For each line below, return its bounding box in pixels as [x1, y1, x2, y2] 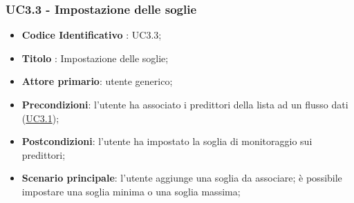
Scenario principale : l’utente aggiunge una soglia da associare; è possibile [21, 171, 342, 185]
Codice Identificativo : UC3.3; [21, 28, 162, 42]
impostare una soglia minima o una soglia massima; [21, 184, 241, 198]
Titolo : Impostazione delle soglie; [21, 50, 169, 65]
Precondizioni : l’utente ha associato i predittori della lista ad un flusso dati [21, 97, 348, 111]
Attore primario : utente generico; [21, 74, 173, 88]
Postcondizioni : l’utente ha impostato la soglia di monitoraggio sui [21, 134, 313, 148]
